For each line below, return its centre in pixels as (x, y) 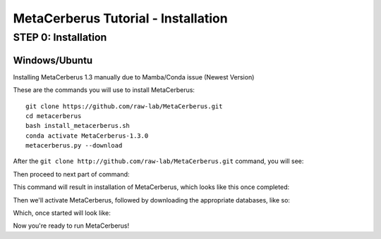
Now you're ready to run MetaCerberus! (71, 226)
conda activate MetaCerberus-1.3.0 (87, 136)
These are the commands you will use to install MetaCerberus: (104, 90)
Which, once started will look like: (62, 213)
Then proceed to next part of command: (71, 174)
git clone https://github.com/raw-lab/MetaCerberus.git (124, 106)
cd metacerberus (54, 116)
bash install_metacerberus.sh (78, 126)
